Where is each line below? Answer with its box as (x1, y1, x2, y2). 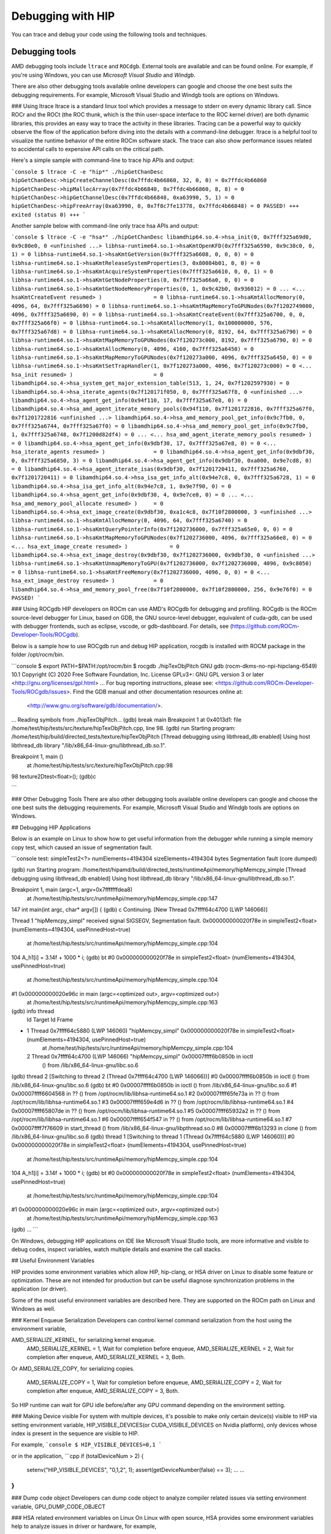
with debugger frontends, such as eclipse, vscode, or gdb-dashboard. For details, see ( (11, 623, 232, 630)
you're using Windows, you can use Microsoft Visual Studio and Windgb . (11, 71, 196, 79)
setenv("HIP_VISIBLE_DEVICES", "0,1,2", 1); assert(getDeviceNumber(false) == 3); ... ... (26, 1467, 245, 1474)
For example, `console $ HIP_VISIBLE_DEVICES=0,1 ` (11, 1441, 162, 1448)
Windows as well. (11, 1305, 56, 1312)
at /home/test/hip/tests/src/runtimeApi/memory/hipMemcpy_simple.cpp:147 (26, 895, 218, 902)
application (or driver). (11, 1285, 68, 1293)
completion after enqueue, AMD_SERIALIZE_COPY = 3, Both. (26, 1387, 180, 1395)
